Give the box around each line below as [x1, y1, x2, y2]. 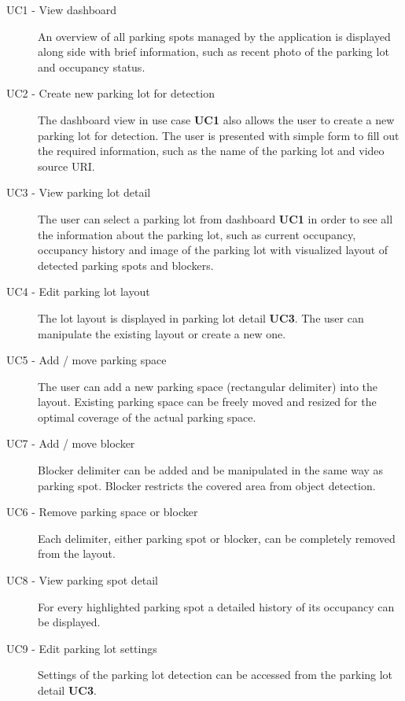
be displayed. [38, 614, 101, 630]
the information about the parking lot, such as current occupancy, [38, 226, 356, 242]
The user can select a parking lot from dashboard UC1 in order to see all [38, 210, 393, 227]
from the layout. [38, 545, 116, 562]
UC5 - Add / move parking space [6, 352, 167, 368]
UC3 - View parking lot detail [6, 184, 151, 201]
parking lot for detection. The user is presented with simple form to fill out [38, 127, 399, 143]
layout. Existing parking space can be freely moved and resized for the [38, 393, 377, 410]
